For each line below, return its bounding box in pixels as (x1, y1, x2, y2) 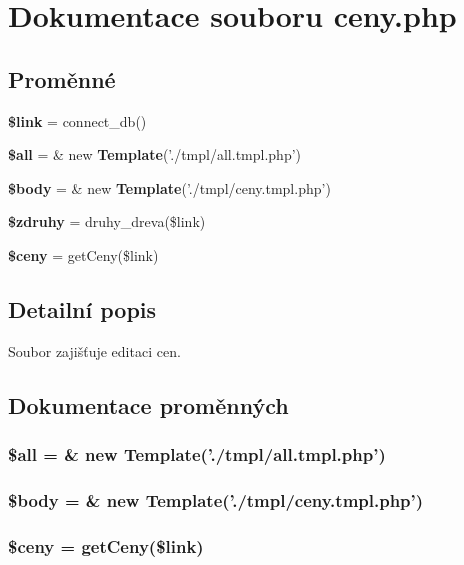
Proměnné (8, 63, 116, 94)
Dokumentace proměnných (8, 389, 289, 420)
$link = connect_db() (8, 110, 147, 131)
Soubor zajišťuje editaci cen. (8, 340, 181, 361)
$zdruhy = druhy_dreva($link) (8, 211, 206, 232)
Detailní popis (8, 293, 157, 324)
